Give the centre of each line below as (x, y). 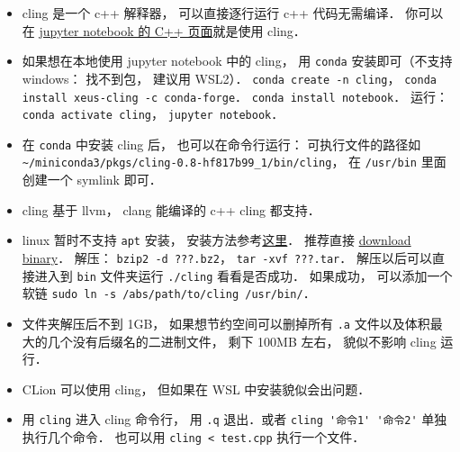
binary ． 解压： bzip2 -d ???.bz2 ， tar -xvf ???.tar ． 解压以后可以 (227, 257)
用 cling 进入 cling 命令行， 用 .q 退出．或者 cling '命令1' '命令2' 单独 (235, 419)
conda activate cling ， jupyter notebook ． (153, 114)
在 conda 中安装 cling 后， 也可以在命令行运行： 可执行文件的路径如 (221, 144)
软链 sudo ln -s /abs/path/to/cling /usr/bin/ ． (169, 293)
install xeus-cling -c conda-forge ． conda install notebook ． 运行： (235, 96)
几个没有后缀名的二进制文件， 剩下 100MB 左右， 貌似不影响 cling (242, 341)
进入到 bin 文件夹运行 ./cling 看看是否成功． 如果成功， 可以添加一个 (244, 275)
